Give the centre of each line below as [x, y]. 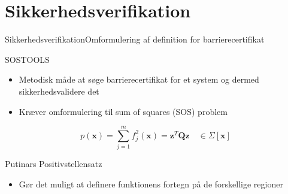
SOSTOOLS [27, 59]
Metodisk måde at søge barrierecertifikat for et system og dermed [139, 79]
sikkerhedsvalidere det [59, 91]
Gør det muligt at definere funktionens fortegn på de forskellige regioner [151, 184]
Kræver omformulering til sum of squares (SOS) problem [123, 111]
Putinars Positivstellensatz [54, 164]
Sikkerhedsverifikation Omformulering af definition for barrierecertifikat [135, 39]
